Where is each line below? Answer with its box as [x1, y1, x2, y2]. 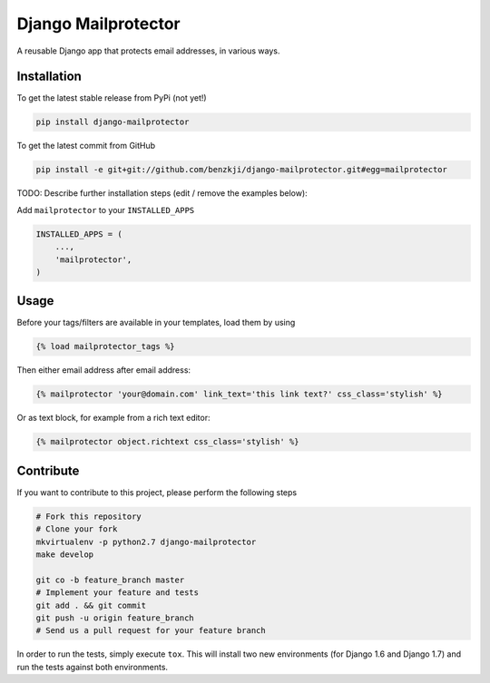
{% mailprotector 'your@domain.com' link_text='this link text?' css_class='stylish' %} [35, 389, 444, 399]
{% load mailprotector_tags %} [35, 341, 176, 352]
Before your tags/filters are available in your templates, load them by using [16, 317, 296, 328]
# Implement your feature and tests [35, 588, 200, 598]
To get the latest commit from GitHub [16, 141, 156, 151]
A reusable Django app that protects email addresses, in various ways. [16, 45, 280, 56]
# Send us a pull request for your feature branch [35, 626, 267, 636]
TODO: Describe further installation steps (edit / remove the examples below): [16, 188, 308, 199]
